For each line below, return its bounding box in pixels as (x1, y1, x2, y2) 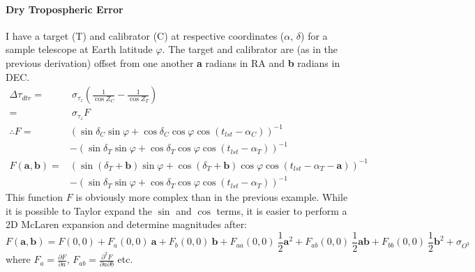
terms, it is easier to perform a (216, 203, 347, 218)
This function (6, 190, 63, 204)
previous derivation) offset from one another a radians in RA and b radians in (6, 55, 340, 70)
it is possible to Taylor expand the (6, 203, 152, 218)
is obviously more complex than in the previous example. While (75, 190, 348, 204)
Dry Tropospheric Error (6, 1, 123, 16)
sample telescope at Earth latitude (6, 42, 153, 56)
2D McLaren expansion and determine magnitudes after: (6, 217, 248, 232)
